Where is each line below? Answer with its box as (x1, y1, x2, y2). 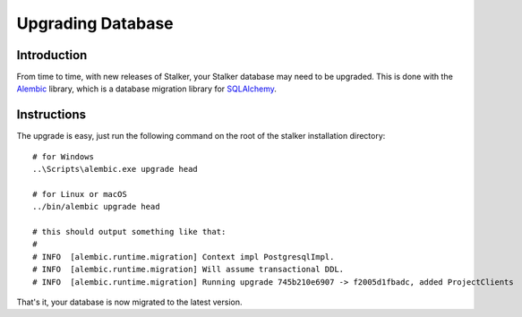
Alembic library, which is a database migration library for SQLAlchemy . (16, 83, 277, 94)
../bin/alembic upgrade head (32, 201, 160, 212)
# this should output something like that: (32, 227, 227, 237)
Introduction (16, 47, 88, 63)
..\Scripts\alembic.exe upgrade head (32, 164, 199, 175)
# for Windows (32, 151, 94, 161)
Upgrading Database (16, 13, 174, 33)
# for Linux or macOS (32, 189, 127, 199)
